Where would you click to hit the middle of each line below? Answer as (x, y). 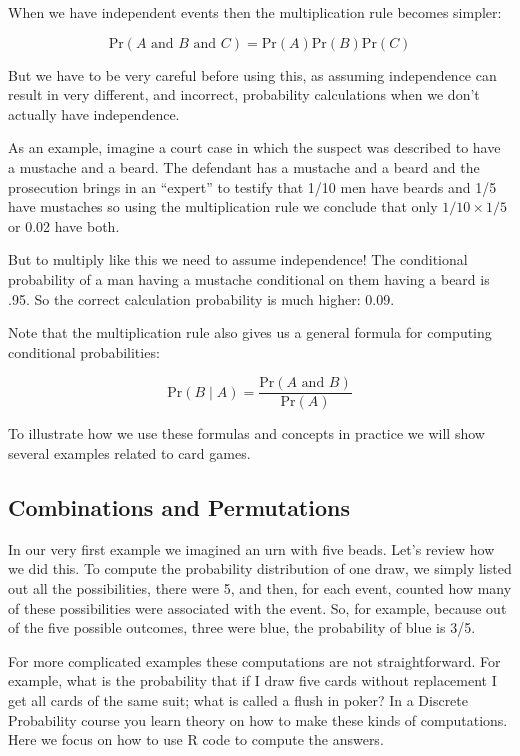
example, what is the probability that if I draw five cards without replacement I (252, 680)
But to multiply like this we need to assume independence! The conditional (238, 259)
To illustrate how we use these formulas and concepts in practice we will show (246, 433)
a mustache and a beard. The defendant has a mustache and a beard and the (244, 166)
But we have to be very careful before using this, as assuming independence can (252, 74)
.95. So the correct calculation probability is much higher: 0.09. (201, 298)
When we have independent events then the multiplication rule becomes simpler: (255, 12)
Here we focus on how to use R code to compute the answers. (196, 739)
